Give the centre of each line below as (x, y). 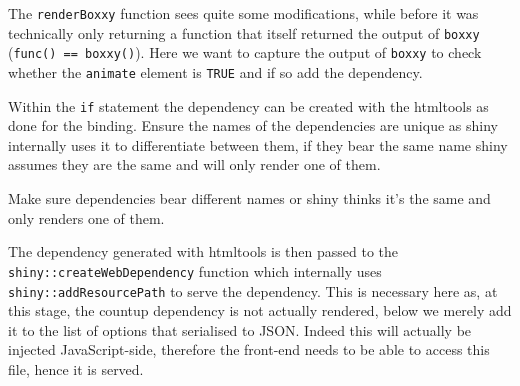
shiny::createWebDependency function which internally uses (195, 270)
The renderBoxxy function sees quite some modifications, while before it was (243, 13)
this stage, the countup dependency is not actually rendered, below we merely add (260, 310)
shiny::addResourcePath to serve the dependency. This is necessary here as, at (253, 290)
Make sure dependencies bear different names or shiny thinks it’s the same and (249, 198)
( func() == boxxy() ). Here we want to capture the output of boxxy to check (245, 52)
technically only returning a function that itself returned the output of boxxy (244, 32)
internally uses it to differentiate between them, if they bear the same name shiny (258, 144)
